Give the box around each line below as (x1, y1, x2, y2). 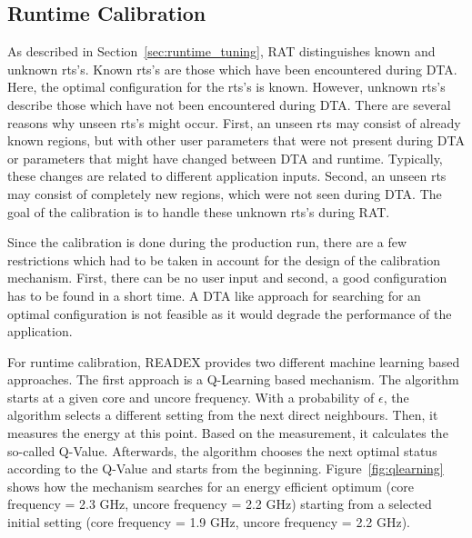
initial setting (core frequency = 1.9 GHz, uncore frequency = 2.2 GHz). (7, 513, 410, 532)
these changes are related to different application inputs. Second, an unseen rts (7, 166, 447, 185)
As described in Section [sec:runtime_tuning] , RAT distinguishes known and (7, 42, 436, 61)
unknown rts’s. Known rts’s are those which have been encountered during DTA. (7, 59, 457, 78)
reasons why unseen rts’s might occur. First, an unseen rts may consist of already (7, 113, 461, 132)
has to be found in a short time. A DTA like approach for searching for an (7, 285, 421, 304)
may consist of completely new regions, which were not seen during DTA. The (7, 184, 442, 203)
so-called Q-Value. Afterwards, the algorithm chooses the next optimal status (7, 441, 437, 460)
